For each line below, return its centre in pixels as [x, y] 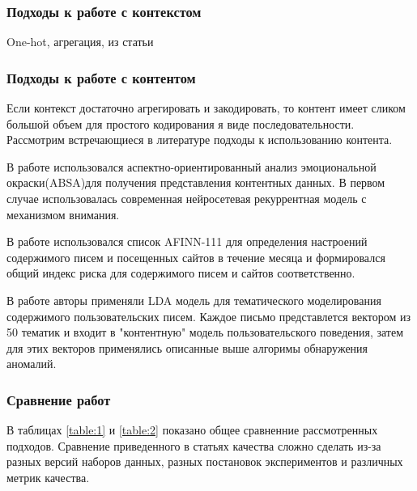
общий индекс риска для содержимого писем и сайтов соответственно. [181, 273]
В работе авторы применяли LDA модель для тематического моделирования [194, 300]
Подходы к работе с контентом [101, 77]
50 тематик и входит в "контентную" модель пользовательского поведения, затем [205, 332]
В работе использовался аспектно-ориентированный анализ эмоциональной [191, 166]
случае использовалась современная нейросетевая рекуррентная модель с [187, 198]
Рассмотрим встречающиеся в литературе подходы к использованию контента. [200, 140]
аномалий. [32, 364]
